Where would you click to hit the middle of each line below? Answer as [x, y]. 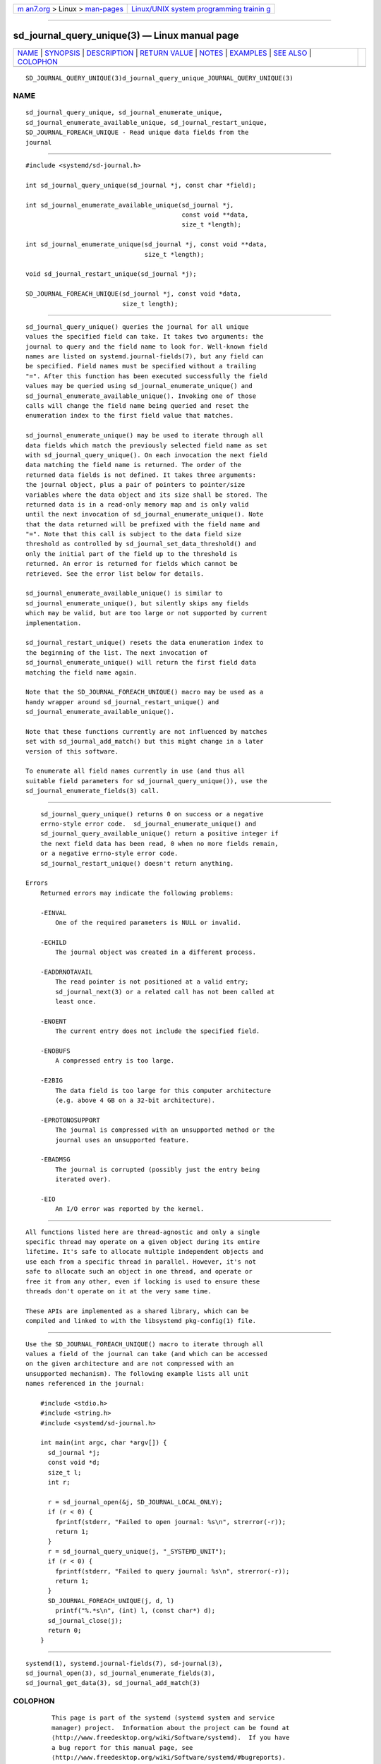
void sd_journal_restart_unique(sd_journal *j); [111, 274]
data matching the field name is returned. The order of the [133, 465]
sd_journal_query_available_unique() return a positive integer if [159, 834]
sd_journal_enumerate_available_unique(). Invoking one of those [141, 396]
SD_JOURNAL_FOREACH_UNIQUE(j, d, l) [111, 1601]
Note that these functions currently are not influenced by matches [146, 731]
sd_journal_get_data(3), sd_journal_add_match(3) [113, 1683]
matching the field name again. [81, 672]
